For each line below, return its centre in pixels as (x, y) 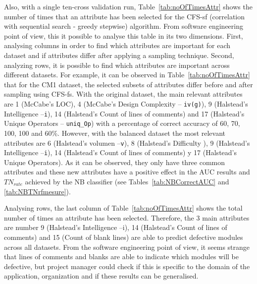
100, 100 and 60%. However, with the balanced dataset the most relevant (115, 133)
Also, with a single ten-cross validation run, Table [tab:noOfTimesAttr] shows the (128, 6)
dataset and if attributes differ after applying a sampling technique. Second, (119, 55)
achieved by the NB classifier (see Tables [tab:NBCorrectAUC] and (127, 181)
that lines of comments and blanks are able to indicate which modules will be (121, 256)
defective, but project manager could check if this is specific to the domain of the (127, 266)
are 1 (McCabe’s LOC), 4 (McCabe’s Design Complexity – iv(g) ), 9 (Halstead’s (126, 103)
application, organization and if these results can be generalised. (101, 276)
